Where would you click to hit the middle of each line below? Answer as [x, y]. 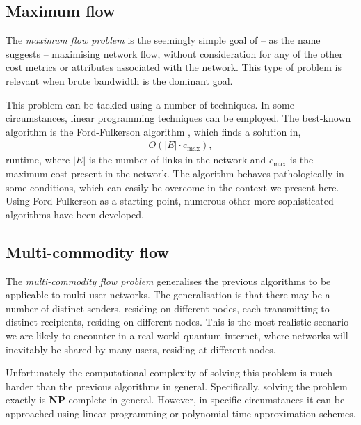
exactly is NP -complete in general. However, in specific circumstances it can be [175, 400]
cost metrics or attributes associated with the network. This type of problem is [174, 67]
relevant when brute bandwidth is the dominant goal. [119, 80]
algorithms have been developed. [75, 214]
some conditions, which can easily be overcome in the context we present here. [173, 187]
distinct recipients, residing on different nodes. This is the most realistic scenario [177, 322]
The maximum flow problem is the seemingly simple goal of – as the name [163, 40]
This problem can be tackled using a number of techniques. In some [150, 104]
